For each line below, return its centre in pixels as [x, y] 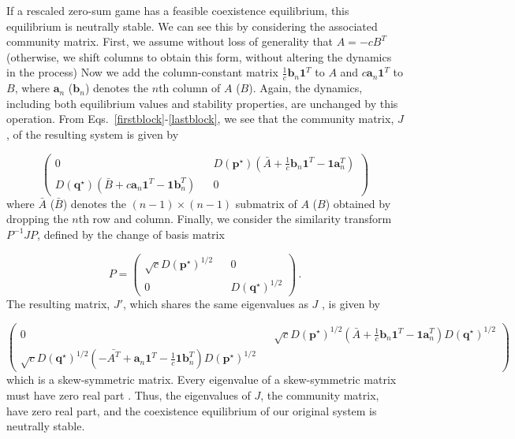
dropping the [37, 219]
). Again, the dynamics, [306, 88]
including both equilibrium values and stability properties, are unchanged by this [202, 103]
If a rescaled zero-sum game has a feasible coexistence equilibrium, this [178, 10]
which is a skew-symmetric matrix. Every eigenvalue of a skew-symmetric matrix [202, 379]
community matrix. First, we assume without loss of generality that [170, 41]
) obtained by [358, 203]
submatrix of [266, 203]
